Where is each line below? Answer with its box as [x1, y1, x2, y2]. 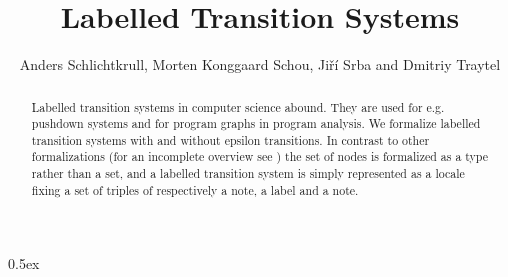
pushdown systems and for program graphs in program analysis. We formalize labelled [31, 115, 481, 132]
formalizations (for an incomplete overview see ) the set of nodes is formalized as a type [31, 148, 489, 165]
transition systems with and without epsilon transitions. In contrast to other [31, 131, 430, 148]
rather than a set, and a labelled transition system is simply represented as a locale [31, 165, 465, 182]
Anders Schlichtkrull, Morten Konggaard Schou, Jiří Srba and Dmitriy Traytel [19, 54, 501, 75]
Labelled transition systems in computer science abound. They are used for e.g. [31, 98, 445, 115]
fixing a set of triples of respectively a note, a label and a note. [31, 181, 359, 198]
